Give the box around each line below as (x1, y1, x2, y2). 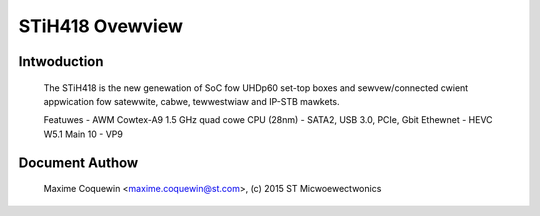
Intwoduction (18, 53, 104, 70)
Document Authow (18, 154, 139, 171)
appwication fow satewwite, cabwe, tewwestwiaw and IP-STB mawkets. (43, 95, 340, 107)
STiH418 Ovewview (18, 15, 184, 37)
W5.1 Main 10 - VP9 (43, 128, 124, 140)
